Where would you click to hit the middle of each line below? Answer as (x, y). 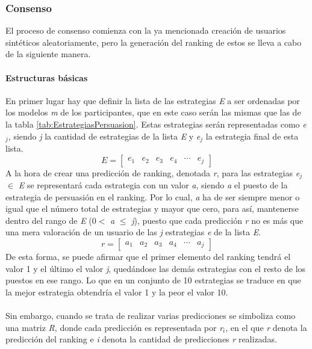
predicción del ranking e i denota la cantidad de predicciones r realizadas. (141, 339)
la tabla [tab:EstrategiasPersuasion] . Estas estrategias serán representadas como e (156, 124)
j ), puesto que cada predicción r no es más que (217, 220)
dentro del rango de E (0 (51, 220)
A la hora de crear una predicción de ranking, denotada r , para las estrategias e (153, 172)
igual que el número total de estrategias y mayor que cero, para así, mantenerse (152, 208)
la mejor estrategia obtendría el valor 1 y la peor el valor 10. (117, 292)
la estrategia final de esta (252, 136)
